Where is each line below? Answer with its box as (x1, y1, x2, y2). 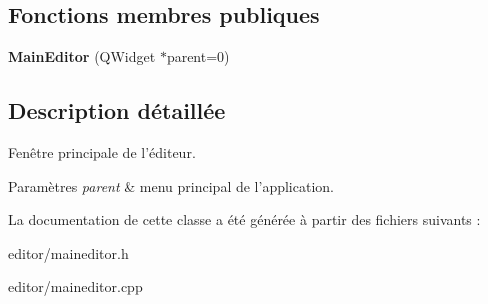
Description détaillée (8, 95, 226, 126)
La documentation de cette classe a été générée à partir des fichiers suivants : (8, 209, 481, 230)
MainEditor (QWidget (8, 46, 156, 67)
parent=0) (166, 46, 230, 67)
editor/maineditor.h (8, 242, 129, 263)
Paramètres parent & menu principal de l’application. (8, 175, 334, 196)
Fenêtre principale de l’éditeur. (8, 142, 196, 162)
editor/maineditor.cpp (8, 276, 143, 297)
